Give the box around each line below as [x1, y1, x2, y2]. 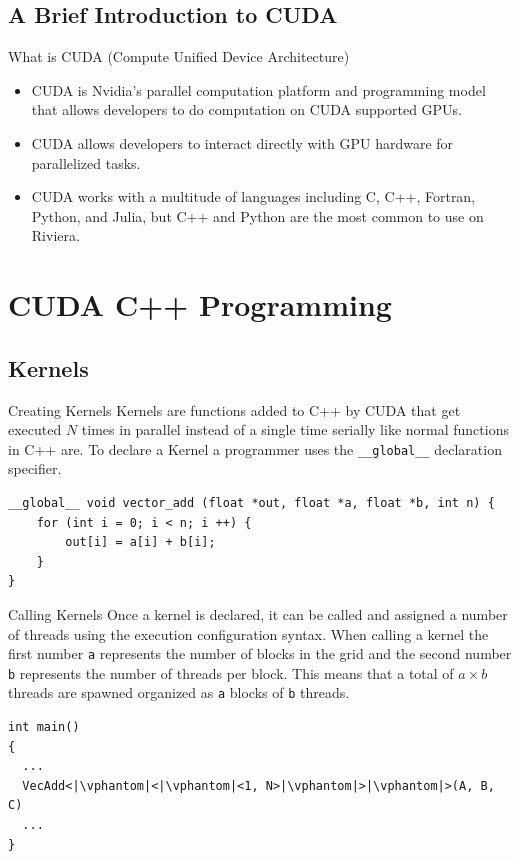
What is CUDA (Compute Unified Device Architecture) [8, 46, 350, 67]
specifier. [8, 458, 62, 479]
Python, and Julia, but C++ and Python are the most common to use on [31, 205, 484, 226]
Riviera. [31, 225, 80, 246]
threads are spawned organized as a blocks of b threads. [8, 682, 350, 703]
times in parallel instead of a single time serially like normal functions [81, 419, 509, 440]
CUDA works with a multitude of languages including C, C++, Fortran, [31, 186, 476, 207]
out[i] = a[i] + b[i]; [65, 535, 216, 550]
